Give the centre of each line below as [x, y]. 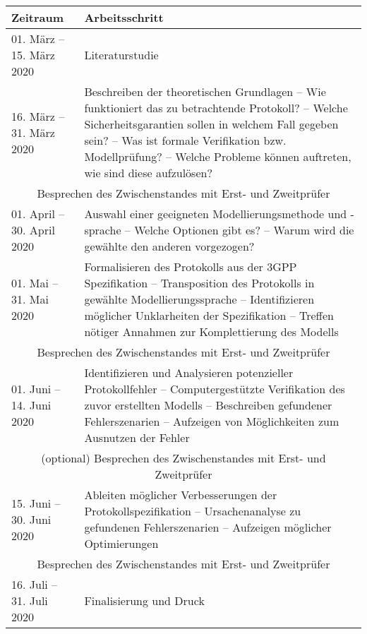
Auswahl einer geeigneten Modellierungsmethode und [216, 214]
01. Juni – [36, 389]
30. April [33, 230]
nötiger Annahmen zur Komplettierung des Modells [211, 331]
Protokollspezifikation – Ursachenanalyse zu [193, 511]
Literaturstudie [121, 55]
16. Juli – [35, 584]
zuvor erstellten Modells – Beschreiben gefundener [208, 405]
